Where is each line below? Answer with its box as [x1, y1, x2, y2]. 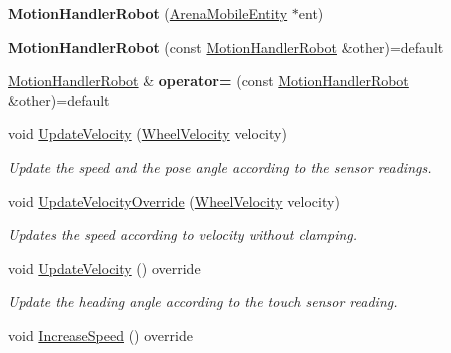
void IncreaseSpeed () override [8, 324, 193, 345]
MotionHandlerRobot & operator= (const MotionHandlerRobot [8, 70, 409, 91]
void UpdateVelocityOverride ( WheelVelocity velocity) [8, 190, 340, 211]
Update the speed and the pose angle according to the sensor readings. [8, 156, 432, 177]
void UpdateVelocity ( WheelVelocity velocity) [8, 123, 287, 144]
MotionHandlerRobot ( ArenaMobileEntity [8, 3, 288, 23]
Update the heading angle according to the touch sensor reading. [8, 291, 398, 312]
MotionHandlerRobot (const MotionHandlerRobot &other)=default [8, 36, 444, 57]
